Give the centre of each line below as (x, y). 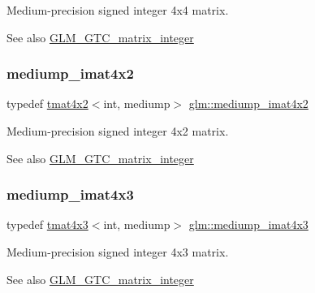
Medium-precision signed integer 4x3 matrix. (118, 252)
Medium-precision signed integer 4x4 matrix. (118, 10)
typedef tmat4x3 (47, 224)
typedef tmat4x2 (47, 103)
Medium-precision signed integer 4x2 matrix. (118, 131)
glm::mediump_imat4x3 (248, 224)
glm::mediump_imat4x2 (248, 103)
